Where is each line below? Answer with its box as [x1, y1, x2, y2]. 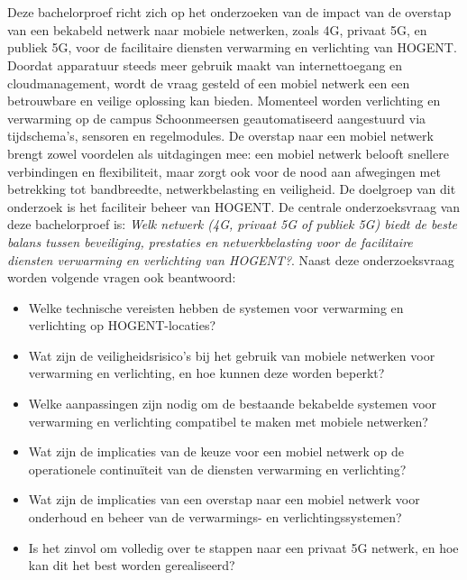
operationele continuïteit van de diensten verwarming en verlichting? [28, 459, 407, 478]
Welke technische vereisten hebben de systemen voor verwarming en [28, 298, 404, 317]
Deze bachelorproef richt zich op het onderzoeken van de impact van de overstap [7, 3, 452, 22]
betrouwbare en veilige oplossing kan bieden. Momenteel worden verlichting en [7, 91, 441, 110]
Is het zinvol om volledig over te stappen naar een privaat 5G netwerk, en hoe [28, 538, 459, 557]
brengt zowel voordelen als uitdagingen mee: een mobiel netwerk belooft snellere [7, 143, 449, 162]
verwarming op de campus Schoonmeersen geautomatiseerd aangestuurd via [7, 108, 426, 127]
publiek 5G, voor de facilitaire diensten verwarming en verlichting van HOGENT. [7, 38, 457, 57]
